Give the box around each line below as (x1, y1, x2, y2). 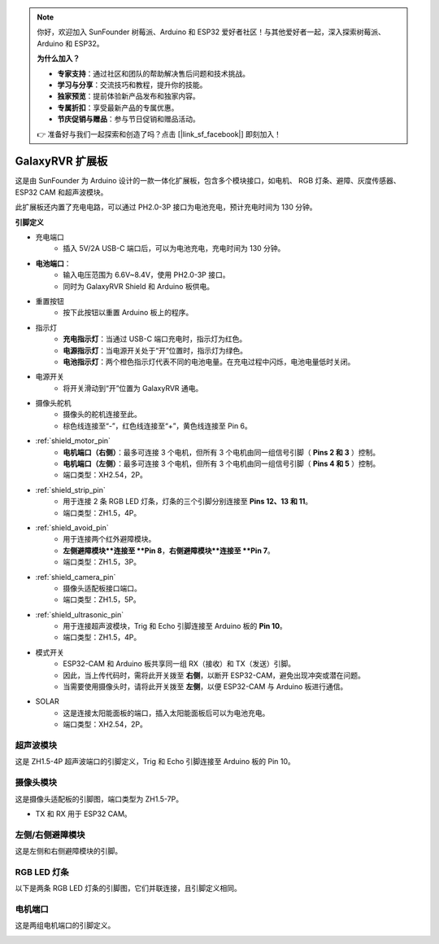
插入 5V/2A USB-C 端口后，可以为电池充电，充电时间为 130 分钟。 (63, 244, 285, 253)
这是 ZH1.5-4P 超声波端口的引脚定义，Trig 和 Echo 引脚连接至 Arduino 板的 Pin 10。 (15, 757, 296, 766)
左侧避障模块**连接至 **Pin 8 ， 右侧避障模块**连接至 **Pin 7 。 (63, 546, 276, 555)
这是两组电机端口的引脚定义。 (15, 920, 115, 930)
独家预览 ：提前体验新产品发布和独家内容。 (57, 91, 200, 101)
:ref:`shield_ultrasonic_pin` (35, 609, 124, 619)
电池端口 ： (35, 258, 72, 268)
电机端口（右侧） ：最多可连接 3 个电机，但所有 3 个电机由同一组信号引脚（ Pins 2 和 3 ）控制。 (63, 447, 380, 457)
